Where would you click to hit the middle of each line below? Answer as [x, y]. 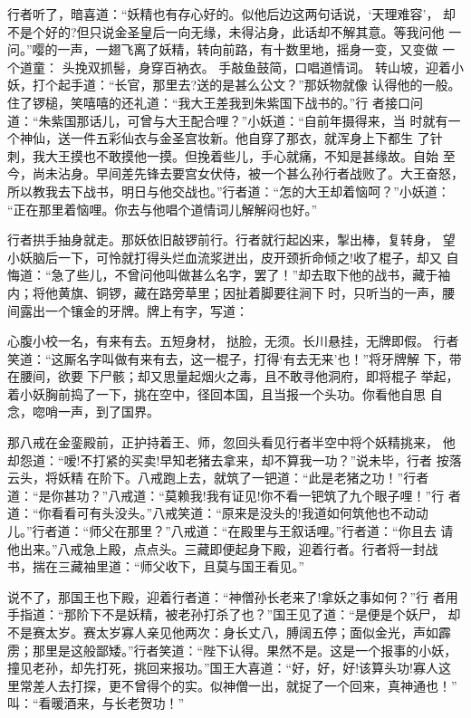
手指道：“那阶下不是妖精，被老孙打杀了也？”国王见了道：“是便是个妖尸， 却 [234, 614]
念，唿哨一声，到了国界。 [83, 412]
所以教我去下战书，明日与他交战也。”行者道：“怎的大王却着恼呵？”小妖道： [229, 191]
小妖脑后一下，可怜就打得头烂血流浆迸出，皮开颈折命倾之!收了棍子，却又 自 [233, 257]
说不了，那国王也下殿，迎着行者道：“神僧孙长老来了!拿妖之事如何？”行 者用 [233, 596]
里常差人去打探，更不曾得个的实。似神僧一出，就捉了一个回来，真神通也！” [232, 685]
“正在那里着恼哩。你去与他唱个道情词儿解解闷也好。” [163, 209]
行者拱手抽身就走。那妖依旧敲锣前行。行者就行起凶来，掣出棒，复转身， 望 [231, 239]
